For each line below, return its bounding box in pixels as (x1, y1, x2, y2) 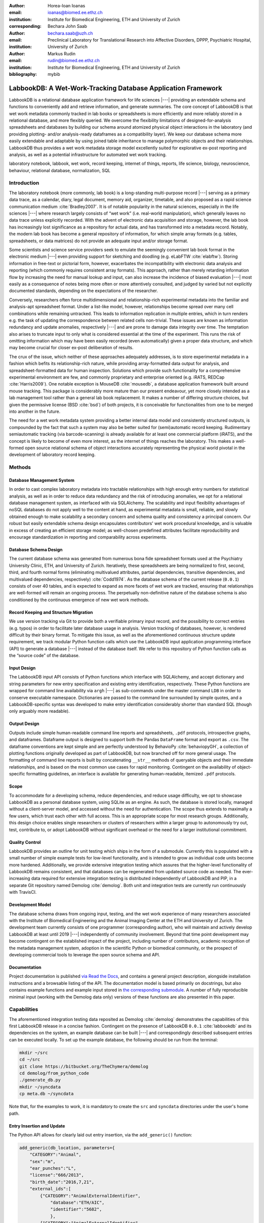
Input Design (9, 665, 36, 671)
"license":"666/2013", (29, 1172, 84, 1178)
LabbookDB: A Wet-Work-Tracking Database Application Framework (9, 84, 222, 92)
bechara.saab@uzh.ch (47, 30, 93, 36)
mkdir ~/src (19, 1050, 48, 1055)
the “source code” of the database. (9, 653, 80, 658)
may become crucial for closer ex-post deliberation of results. (9, 345, 134, 351)
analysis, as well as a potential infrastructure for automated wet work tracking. (9, 152, 167, 158)
